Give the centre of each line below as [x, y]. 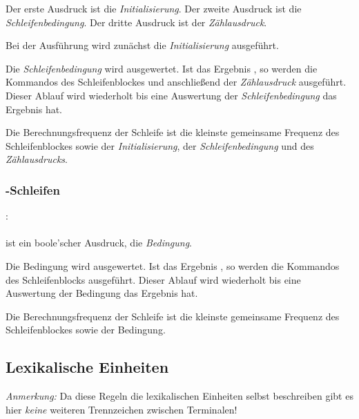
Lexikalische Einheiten [87, 367]
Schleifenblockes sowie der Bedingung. [86, 330]
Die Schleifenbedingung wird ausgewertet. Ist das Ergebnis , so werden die [162, 68]
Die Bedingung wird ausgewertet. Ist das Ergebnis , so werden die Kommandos [173, 265]
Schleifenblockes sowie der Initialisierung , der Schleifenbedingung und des [160, 145]
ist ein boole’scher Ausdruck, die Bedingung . [99, 243]
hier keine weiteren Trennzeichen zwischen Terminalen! [122, 409]
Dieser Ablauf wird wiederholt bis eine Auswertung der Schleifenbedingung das [171, 95]
